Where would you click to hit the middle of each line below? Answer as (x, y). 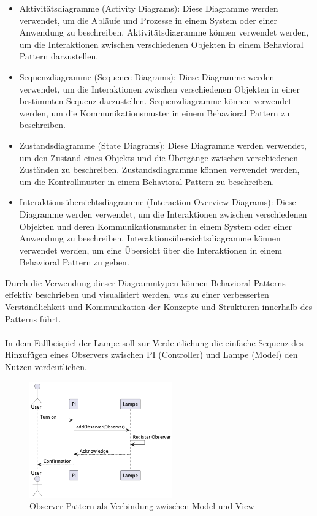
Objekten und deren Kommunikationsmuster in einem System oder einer (155, 226)
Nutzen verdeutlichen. (46, 367)
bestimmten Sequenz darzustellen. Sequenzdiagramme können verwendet (155, 101)
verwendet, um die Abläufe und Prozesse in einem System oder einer (148, 20)
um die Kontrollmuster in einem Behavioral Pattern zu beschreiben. (147, 181)
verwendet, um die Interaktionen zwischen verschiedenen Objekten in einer (160, 89)
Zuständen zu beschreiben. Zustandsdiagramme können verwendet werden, (159, 169)
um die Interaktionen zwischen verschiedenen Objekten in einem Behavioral (161, 44)
